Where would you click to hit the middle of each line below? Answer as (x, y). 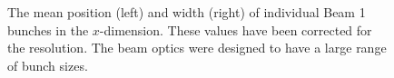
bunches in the (48, 29)
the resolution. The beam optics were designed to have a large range (197, 48)
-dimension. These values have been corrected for (236, 29)
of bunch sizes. (48, 65)
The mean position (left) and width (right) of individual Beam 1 (187, 12)
